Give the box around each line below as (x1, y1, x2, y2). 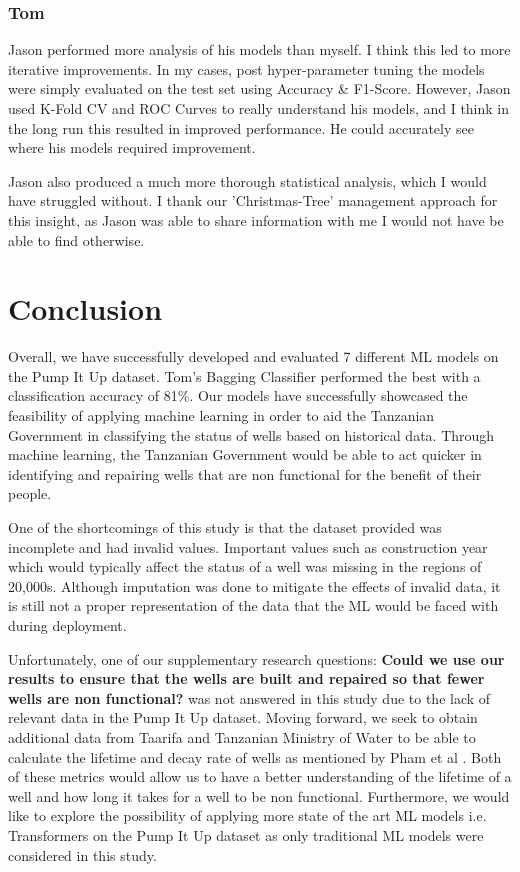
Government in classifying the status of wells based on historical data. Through (8, 424, 495, 445)
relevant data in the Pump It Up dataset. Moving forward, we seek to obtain (8, 707, 478, 728)
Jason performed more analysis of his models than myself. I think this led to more (8, 39, 511, 60)
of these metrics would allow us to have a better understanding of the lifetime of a (8, 766, 512, 787)
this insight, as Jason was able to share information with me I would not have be (8, 209, 504, 230)
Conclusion (8, 288, 163, 329)
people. (8, 483, 52, 504)
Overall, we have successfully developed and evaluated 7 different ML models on (8, 346, 499, 367)
